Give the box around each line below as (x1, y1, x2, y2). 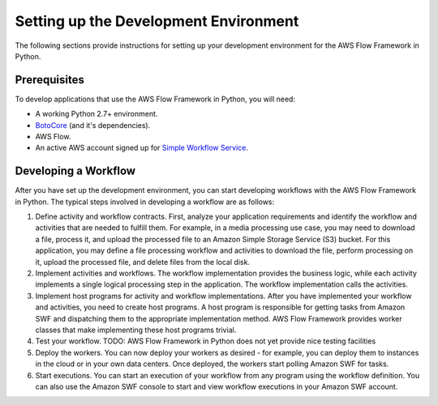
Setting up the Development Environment (15, 12, 299, 30)
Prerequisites (15, 73, 84, 87)
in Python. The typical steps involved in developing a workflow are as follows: (15, 197, 275, 207)
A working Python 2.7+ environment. (35, 109, 158, 119)
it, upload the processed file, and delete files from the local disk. (35, 257, 251, 266)
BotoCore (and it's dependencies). (35, 120, 151, 130)
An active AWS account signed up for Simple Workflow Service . (35, 143, 249, 153)
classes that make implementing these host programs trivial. (35, 325, 237, 335)
